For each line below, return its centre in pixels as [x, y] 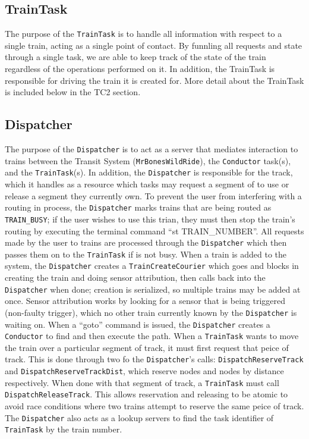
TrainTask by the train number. [64, 429]
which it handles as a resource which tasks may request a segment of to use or [147, 184]
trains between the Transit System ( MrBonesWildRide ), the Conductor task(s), [148, 160]
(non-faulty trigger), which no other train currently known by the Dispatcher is [151, 312]
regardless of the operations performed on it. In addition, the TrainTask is [140, 69]
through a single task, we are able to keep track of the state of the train [135, 57]
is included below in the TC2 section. [73, 92]
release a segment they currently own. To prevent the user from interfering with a [153, 195]
